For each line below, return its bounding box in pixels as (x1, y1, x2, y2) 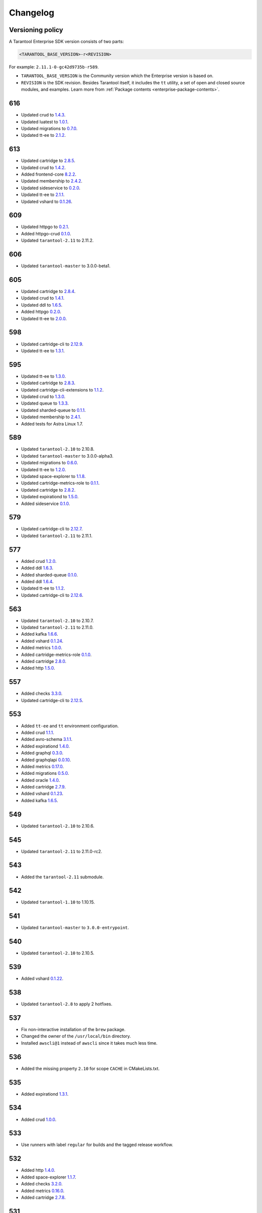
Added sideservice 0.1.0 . (21, 500, 70, 507)
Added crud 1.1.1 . (21, 729, 54, 735)
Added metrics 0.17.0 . (21, 763, 64, 769)
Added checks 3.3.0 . (21, 690, 63, 696)
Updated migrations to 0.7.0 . (21, 125, 78, 131)
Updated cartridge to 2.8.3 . (21, 380, 76, 386)
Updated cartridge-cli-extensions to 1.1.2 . (21, 387, 104, 393)
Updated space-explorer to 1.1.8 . (21, 474, 86, 479)
